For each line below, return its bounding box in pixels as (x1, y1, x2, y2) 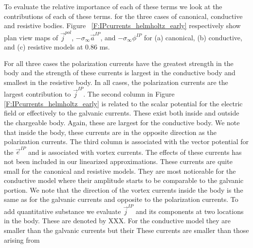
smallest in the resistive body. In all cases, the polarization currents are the (4, 77, 228, 87)
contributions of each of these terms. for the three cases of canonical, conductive (4, 11, 243, 21)
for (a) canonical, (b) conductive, (144, 32, 242, 42)
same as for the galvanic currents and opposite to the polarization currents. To (4, 194, 238, 204)
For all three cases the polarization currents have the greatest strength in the (4, 58, 234, 68)
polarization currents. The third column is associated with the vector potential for (4, 136, 249, 147)
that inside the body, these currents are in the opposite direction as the (4, 127, 217, 137)
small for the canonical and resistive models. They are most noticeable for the (4, 165, 236, 176)
